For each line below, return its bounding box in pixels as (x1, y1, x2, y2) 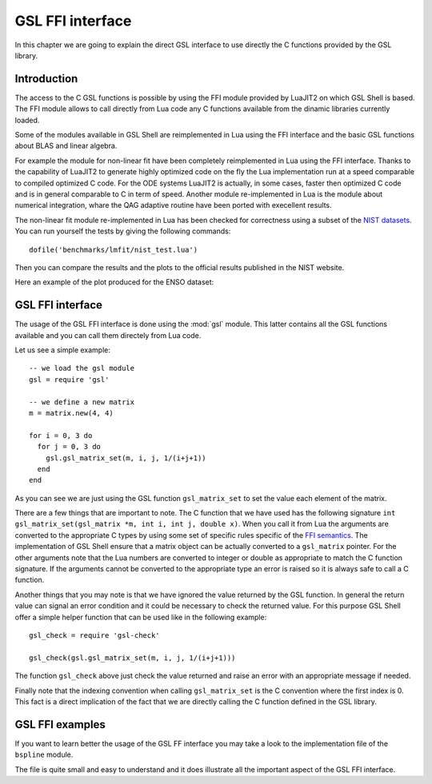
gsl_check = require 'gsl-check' (29, 631, 160, 639)
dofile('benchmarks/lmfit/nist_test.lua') (29, 245, 198, 254)
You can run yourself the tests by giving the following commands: (14, 226, 231, 236)
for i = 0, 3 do (29, 431, 93, 440)
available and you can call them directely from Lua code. (14, 330, 202, 340)
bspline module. (14, 750, 74, 759)
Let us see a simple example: (14, 345, 111, 355)
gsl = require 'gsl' (29, 375, 110, 384)
